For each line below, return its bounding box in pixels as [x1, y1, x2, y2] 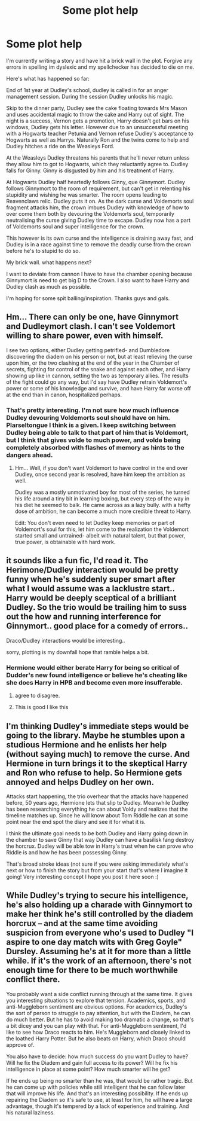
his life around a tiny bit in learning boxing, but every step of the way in [14, 495, 190, 502]
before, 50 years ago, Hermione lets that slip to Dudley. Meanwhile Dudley [6, 799, 189, 806]
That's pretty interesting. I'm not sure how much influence [6, 406, 179, 414]
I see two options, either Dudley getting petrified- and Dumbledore [6, 346, 170, 353]
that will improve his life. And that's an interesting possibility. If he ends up [6, 1089, 189, 1097]
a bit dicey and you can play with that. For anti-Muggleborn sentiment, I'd [6, 1022, 187, 1029]
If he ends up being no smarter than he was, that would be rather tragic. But [6, 1077, 193, 1084]
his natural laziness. [6, 1108, 56, 1116]
